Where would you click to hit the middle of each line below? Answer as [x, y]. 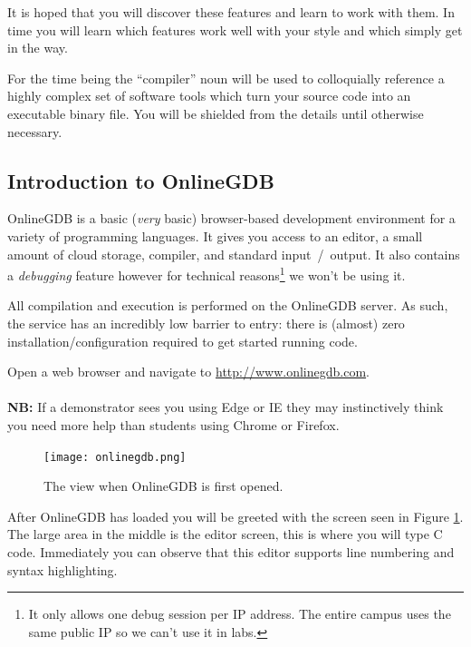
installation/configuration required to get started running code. [183, 341]
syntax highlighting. [62, 569]
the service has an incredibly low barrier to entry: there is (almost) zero [206, 323]
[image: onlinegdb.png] [115, 457]
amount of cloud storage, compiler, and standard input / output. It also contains [234, 254]
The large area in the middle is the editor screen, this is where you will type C [225, 534]
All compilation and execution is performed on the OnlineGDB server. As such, [228, 305]
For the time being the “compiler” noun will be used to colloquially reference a [226, 78]
